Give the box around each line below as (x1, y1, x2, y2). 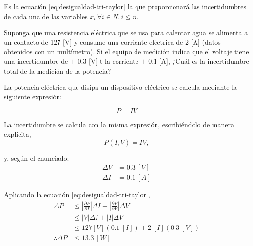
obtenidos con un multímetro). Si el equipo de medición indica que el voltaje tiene (4, 46, 249, 57)
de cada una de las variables (4, 11, 88, 21)
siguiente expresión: (4, 91, 62, 101)
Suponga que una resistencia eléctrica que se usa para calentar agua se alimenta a (4, 27, 248, 38)
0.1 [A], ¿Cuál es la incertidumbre (148, 56, 249, 66)
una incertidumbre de (4, 56, 68, 66)
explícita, (4, 129, 31, 139)
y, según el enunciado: (4, 152, 69, 163)
